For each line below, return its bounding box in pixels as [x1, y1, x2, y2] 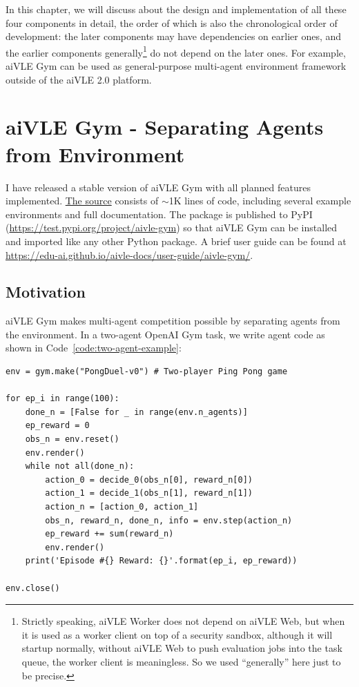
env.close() [6, 583, 60, 593]
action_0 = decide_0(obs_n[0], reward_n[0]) [45, 474, 253, 485]
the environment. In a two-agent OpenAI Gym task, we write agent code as [6, 327, 325, 341]
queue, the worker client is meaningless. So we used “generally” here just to [21, 654, 341, 668]
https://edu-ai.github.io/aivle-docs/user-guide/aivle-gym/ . [6, 247, 253, 262]
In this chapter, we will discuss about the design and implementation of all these [6, 2, 347, 16]
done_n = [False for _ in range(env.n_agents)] [25, 407, 248, 417]
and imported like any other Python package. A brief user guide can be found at [6, 233, 347, 248]
